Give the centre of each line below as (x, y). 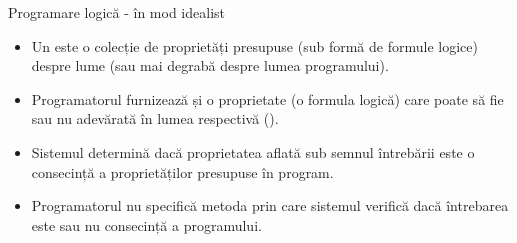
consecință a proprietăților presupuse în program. (182, 171)
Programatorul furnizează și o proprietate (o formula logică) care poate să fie (267, 98)
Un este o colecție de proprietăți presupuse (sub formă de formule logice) (254, 45)
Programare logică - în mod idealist (116, 12)
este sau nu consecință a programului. (146, 224)
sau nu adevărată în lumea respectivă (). (155, 118)
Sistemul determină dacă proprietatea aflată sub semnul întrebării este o (253, 151)
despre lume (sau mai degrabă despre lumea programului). (210, 65)
